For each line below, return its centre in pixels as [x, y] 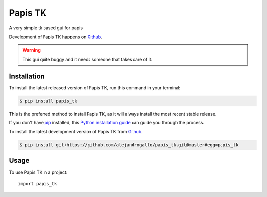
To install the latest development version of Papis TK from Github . [76, 132]
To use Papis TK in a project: [38, 172]
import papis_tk [38, 184]
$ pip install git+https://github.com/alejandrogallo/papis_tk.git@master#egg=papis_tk [129, 145]
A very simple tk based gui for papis [46, 28]
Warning [31, 50]
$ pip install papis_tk [48, 101]
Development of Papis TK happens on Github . [56, 37]
